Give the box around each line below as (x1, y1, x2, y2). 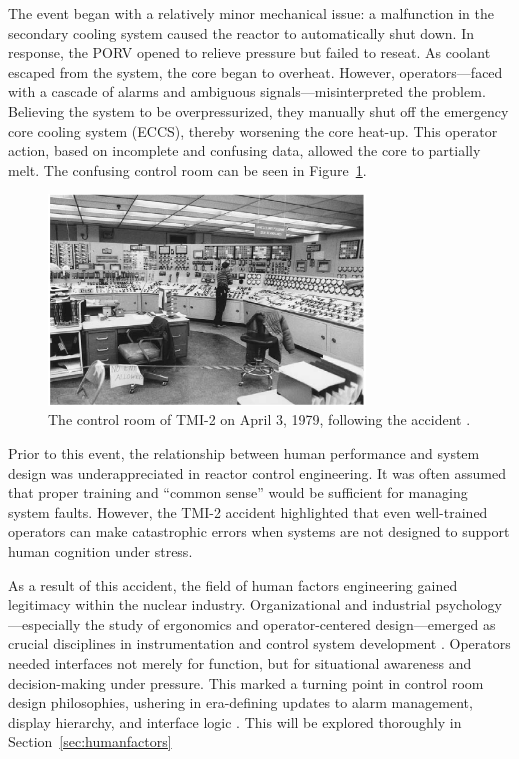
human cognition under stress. (8, 540, 193, 561)
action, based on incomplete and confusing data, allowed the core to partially (8, 140, 481, 161)
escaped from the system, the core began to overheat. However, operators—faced (8, 61, 503, 82)
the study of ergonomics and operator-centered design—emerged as (85, 613, 496, 634)
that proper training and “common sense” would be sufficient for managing (8, 482, 468, 503)
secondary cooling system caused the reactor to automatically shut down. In (8, 22, 474, 43)
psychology (435, 594, 502, 615)
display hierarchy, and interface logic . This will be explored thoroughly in (8, 711, 462, 732)
